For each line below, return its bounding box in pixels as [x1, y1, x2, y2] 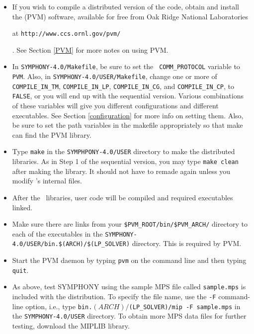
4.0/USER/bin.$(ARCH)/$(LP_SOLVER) [12, 241, 130, 248]
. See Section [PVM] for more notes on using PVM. [12, 44, 169, 55]
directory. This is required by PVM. [132, 238, 242, 249]
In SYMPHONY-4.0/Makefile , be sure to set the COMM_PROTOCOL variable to [12, 61, 240, 72]
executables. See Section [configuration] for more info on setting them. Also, [12, 110, 244, 120]
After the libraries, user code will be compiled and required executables [12, 192, 233, 202]
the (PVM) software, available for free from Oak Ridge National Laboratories [12, 11, 249, 21]
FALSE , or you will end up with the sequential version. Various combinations [12, 90, 244, 101]
